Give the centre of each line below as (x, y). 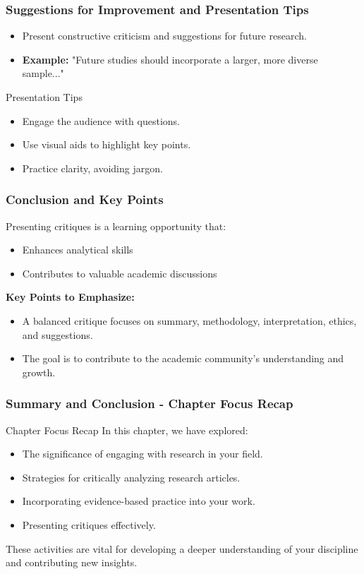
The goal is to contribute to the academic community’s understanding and (183, 358)
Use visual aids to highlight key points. (107, 144)
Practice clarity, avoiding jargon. (92, 168)
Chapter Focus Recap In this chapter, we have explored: (127, 430)
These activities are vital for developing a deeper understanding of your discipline (182, 548)
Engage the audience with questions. (101, 120)
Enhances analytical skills (78, 250)
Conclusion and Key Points (85, 199)
